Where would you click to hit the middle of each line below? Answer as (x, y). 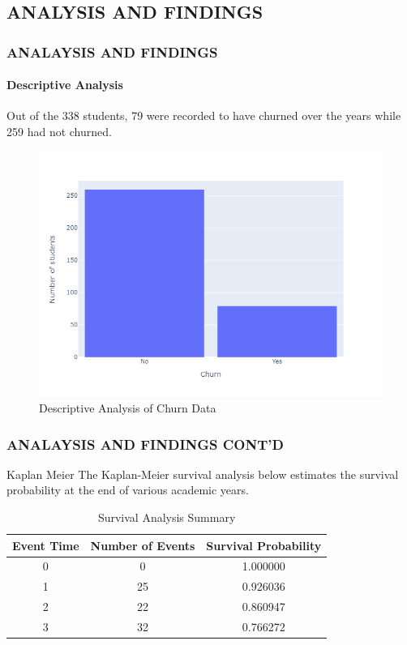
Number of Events (143, 545)
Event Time (46, 545)
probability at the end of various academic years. (128, 490)
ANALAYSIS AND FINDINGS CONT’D (145, 444)
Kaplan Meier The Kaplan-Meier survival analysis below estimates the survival (203, 474)
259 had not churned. (59, 132)
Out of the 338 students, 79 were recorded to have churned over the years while (204, 115)
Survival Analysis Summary (167, 517)
